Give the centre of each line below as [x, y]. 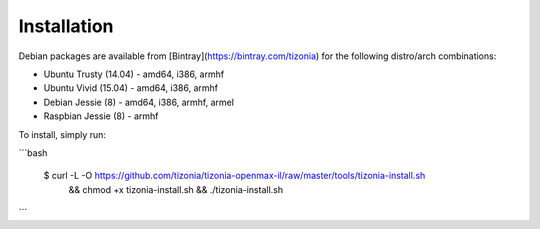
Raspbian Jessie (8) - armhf [101, 116]
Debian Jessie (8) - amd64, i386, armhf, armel [139, 102]
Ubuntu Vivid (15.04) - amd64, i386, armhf [131, 88]
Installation [66, 26]
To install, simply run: [62, 134]
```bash [33, 152]
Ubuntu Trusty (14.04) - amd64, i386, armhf [134, 74]
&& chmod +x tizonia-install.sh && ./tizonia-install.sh [176, 189]
